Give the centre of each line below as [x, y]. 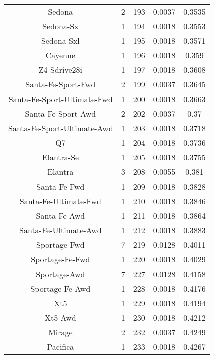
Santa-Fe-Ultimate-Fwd [60, 201]
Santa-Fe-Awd [61, 215]
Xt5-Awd [61, 318]
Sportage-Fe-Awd [61, 288]
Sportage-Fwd [61, 245]
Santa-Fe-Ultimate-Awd [61, 230]
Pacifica [61, 347]
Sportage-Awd [61, 274]
